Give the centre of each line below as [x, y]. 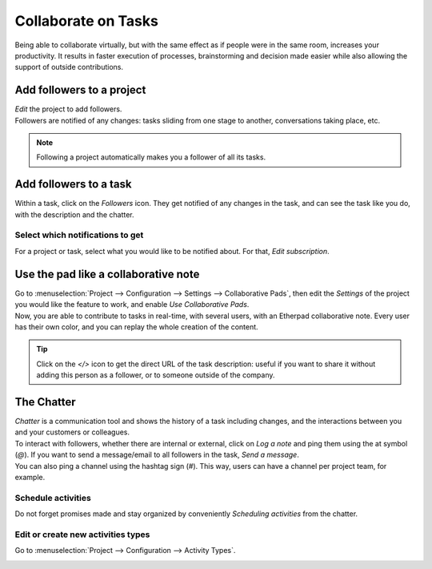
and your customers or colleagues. [72, 432]
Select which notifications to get [79, 235]
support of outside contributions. [69, 67]
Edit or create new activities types [82, 535]
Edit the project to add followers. [68, 109]
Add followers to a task [73, 184]
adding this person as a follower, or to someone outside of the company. [156, 375]
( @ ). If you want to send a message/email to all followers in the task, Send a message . [157, 455]
